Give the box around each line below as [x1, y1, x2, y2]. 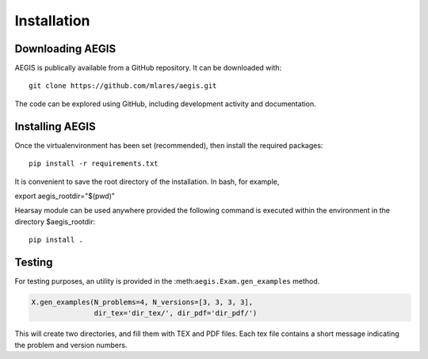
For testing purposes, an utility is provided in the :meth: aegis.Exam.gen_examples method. [14, 277, 320, 285]
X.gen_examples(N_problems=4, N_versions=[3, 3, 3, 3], [31, 297, 254, 307]
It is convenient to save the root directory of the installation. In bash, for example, [14, 177, 280, 186]
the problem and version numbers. [14, 340, 128, 349]
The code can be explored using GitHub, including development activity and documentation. [14, 99, 316, 109]
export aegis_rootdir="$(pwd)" [14, 191, 115, 201]
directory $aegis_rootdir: [14, 216, 96, 226]
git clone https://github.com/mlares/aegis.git [29, 82, 217, 90]
